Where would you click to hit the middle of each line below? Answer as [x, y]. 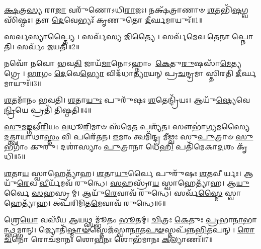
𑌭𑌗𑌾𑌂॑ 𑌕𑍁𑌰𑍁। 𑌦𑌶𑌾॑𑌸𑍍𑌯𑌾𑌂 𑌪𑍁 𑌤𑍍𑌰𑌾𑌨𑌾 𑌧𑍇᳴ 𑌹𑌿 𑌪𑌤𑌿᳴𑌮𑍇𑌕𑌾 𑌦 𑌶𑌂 [119, 146]
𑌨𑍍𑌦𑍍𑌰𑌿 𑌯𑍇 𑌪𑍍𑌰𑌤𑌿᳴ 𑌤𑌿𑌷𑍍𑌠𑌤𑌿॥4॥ [48, 109]
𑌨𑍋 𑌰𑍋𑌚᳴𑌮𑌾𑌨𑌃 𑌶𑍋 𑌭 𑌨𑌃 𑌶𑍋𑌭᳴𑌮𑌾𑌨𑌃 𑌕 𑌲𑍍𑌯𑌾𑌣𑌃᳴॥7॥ [112, 239]
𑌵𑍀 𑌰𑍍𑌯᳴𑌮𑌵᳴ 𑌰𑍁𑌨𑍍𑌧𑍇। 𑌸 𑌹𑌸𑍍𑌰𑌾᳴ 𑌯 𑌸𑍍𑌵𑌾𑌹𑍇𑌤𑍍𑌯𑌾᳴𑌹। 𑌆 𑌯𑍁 [144, 183]
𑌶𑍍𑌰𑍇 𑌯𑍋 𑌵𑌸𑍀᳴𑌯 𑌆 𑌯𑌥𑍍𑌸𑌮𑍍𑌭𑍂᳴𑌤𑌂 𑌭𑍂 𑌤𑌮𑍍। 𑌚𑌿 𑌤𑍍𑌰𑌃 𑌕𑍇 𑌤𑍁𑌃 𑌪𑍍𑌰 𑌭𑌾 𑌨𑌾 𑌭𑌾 [131, 220]
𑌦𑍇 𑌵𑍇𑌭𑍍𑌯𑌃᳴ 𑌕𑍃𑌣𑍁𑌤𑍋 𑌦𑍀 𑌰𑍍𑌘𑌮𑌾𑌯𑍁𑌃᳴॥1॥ [127, 19]
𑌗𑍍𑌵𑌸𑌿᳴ [245, 10]
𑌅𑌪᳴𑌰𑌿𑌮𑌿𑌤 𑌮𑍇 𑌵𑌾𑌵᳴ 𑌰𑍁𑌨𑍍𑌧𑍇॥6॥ [109, 202]
